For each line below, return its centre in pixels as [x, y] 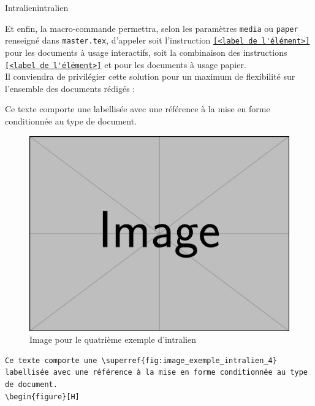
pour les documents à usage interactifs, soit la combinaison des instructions [146, 52]
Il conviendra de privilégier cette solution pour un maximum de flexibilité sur [150, 76]
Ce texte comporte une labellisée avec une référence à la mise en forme [138, 109]
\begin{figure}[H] [42, 396]
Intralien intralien [37, 7]
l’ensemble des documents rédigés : [70, 88]
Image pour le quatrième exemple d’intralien [113, 339]
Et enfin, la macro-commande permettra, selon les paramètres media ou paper [152, 28]
